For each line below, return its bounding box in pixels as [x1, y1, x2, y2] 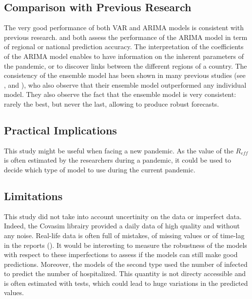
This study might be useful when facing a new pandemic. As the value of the [4, 145, 233, 155]
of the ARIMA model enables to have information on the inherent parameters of [4, 51, 244, 61]
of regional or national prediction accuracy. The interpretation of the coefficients [4, 41, 244, 52]
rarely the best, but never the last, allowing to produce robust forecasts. [4, 98, 219, 109]
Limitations [4, 188, 63, 203]
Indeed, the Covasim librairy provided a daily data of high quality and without [4, 221, 240, 231]
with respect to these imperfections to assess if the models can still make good [4, 249, 238, 260]
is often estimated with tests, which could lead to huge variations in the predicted [4, 278, 248, 288]
